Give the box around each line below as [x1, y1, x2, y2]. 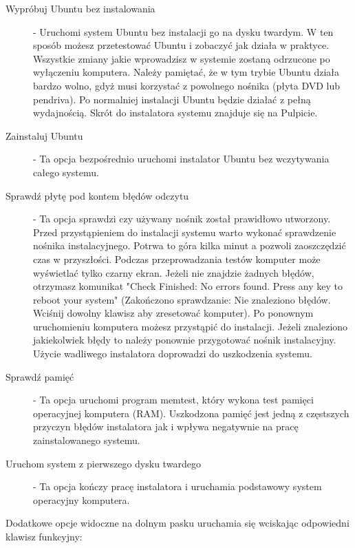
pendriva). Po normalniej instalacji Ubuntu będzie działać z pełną [33, 92, 311, 106]
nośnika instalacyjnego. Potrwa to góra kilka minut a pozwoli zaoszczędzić [33, 238, 346, 253]
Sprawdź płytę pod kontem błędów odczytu [6, 188, 189, 202]
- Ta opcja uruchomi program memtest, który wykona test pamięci [33, 392, 314, 407]
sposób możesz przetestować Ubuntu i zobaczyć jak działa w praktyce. [33, 38, 330, 52]
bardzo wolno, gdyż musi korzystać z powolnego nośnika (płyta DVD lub [33, 78, 341, 92]
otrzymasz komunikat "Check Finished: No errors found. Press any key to [33, 279, 343, 293]
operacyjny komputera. [33, 492, 130, 507]
